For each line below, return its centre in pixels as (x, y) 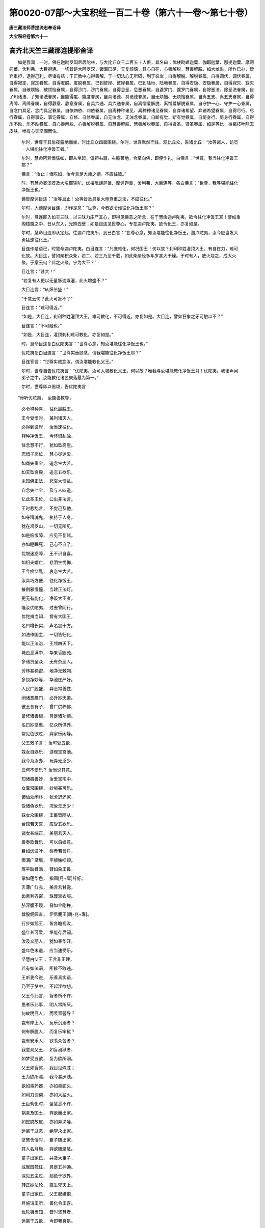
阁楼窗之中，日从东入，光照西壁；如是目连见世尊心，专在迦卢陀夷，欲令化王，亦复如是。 (112, 224)
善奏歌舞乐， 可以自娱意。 (48, 842)
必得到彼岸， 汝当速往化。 (48, 427)
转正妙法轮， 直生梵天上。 (48, 1185)
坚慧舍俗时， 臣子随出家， (48, 1140)
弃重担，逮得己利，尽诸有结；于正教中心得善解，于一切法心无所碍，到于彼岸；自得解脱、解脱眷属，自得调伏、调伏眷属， (132, 76)
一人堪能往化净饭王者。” (45, 149)
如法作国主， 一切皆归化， (48, 635)
